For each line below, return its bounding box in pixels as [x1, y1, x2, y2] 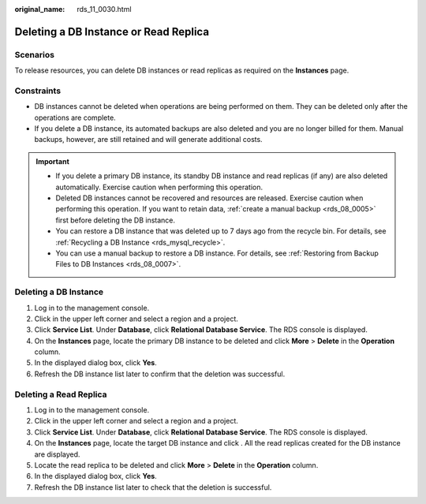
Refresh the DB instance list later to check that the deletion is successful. [34, 482, 272, 492]
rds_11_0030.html [77, 5, 132, 13]
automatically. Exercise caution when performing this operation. [55, 182, 263, 192]
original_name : [14, 5, 65, 13]
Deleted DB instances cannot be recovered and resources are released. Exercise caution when [55, 193, 364, 203]
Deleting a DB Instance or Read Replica [14, 24, 209, 39]
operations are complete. [34, 113, 116, 122]
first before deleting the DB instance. [55, 215, 176, 225]
